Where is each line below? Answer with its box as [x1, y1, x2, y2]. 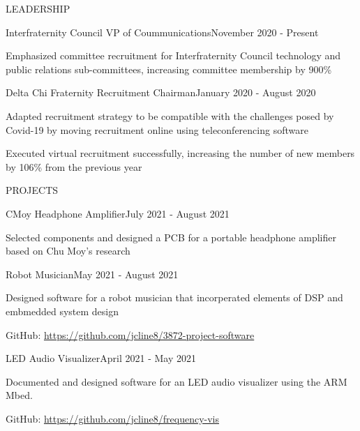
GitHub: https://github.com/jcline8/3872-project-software [6, 327, 255, 342]
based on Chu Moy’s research [6, 243, 130, 258]
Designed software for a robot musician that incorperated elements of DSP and [6, 290, 343, 305]
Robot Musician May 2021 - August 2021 [6, 266, 179, 281]
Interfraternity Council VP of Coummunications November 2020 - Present [6, 24, 319, 39]
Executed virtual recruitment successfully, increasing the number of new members [6, 146, 355, 160]
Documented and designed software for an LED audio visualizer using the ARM [6, 374, 347, 388]
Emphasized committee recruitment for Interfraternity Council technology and [6, 48, 341, 63]
